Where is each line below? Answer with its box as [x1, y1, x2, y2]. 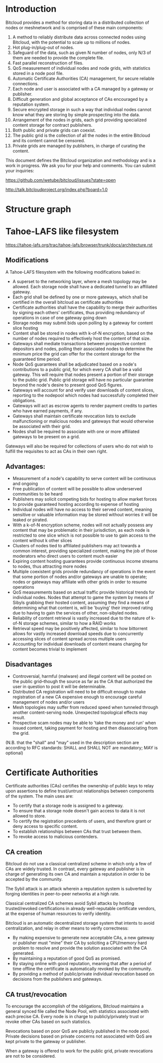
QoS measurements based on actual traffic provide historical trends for [12, 589, 155, 595]
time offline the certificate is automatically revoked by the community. [12, 966, 152, 972]
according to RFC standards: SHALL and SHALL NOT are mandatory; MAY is [5, 745, 158, 750]
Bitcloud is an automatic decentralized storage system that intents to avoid [5, 920, 155, 926]
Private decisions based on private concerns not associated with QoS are [5, 1033, 152, 1039]
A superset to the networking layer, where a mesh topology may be [12, 279, 147, 284]
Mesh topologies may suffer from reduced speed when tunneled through [12, 704, 158, 710]
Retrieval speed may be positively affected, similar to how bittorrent [12, 625, 147, 631]
